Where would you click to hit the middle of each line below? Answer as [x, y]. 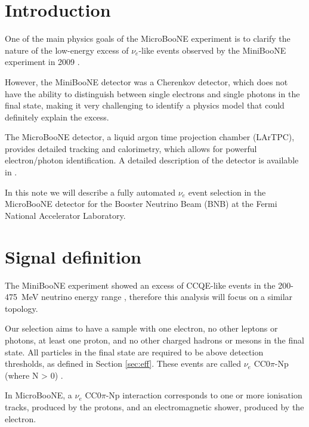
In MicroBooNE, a [38, 395]
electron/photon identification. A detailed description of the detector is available [152, 160]
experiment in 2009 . [42, 62]
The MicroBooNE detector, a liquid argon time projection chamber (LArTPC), [150, 137]
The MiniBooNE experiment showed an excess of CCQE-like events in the [140, 285]
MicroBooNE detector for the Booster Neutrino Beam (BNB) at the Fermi [141, 204]
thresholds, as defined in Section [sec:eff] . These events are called [123, 363]
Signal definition [73, 256]
